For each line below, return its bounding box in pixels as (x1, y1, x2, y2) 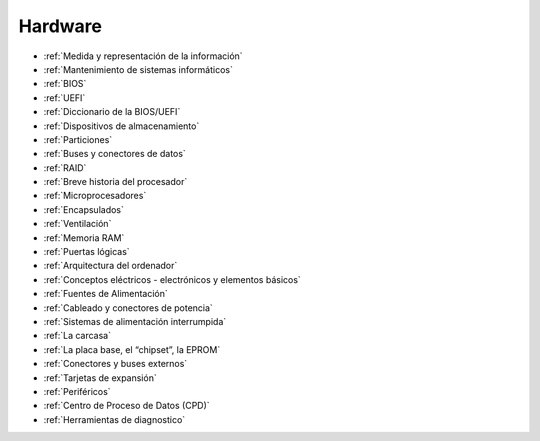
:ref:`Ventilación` (43, 218, 112, 230)
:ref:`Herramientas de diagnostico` (43, 413, 186, 425)
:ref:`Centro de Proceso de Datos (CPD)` (43, 400, 210, 412)
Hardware (18, 15, 102, 37)
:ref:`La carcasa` (43, 330, 112, 342)
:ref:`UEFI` (43, 91, 86, 104)
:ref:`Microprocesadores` (43, 190, 147, 202)
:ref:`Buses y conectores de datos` (43, 148, 187, 160)
